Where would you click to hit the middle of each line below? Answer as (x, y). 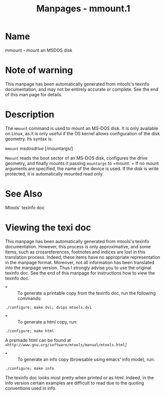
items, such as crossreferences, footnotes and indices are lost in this (75, 252)
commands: (30, 298)
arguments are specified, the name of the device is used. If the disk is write (82, 169)
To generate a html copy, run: (48, 322)
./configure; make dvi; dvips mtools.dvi (49, 307)
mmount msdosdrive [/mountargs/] (39, 148)
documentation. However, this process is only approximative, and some (78, 246)
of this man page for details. (34, 94)
